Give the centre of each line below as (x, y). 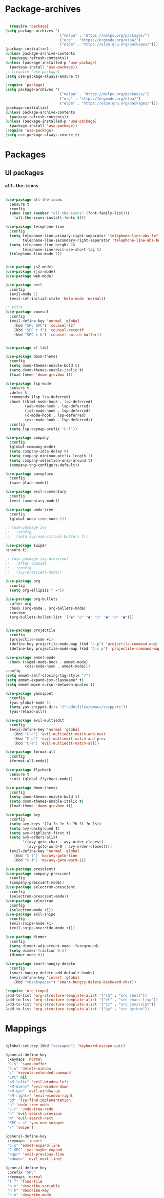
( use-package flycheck (28, 770)
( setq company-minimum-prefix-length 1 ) (51, 456)
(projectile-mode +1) (31, 640)
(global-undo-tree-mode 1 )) (38, 519)
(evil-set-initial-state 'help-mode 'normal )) (58, 299)
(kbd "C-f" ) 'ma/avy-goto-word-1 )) (50, 860)
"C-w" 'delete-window (29, 1069)
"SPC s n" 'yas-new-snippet (36, 1123)
